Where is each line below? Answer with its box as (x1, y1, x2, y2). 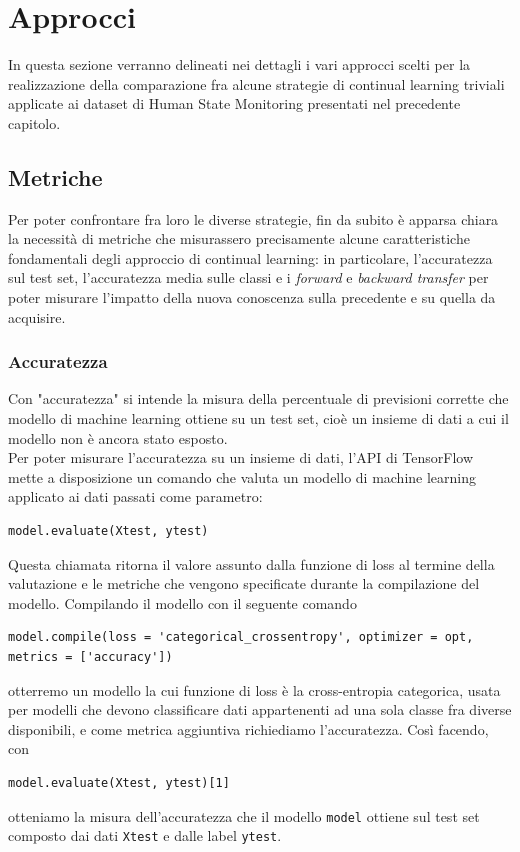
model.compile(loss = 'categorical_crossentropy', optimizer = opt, (8, 630, 474, 645)
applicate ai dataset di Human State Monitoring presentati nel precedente (8, 93, 461, 114)
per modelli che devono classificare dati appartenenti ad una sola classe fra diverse (8, 699, 512, 720)
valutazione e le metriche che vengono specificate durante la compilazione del (8, 573, 480, 594)
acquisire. (8, 306, 66, 327)
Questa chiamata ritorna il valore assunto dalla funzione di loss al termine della (8, 553, 495, 574)
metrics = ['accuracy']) (8, 650, 173, 665)
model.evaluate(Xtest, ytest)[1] (8, 775, 230, 790)
